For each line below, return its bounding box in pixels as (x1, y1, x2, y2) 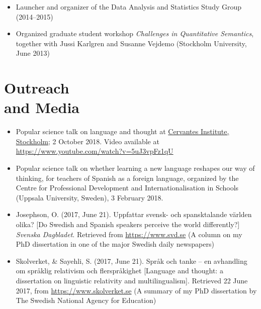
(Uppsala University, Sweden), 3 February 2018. (16, 192, 163, 202)
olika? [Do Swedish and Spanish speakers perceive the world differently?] (16, 219, 240, 230)
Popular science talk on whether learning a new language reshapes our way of (16, 163, 255, 173)
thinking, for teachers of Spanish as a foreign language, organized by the (16, 172, 239, 183)
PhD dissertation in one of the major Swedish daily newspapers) (16, 239, 214, 249)
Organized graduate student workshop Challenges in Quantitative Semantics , (16, 28, 254, 39)
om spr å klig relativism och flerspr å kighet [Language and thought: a (16, 265, 223, 276)
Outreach (4, 77, 69, 98)
